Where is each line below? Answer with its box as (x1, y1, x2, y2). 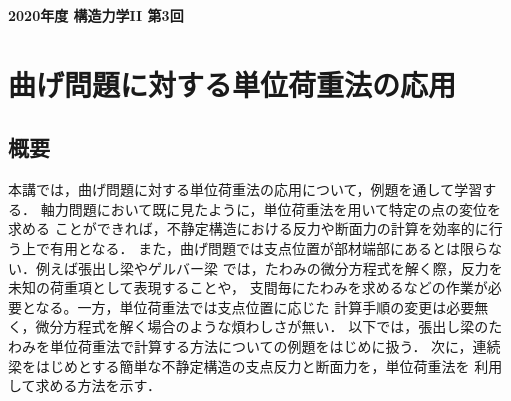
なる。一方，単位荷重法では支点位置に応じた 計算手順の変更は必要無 (35, 296, 489, 317)
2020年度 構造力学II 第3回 (8, 5, 184, 25)
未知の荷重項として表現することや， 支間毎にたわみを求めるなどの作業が (8, 277, 488, 298)
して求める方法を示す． (8, 375, 162, 396)
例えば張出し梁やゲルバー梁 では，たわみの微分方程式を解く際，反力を (35, 257, 503, 278)
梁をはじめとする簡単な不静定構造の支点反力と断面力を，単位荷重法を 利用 (8, 355, 503, 376)
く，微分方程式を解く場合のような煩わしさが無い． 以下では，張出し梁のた (8, 316, 503, 337)
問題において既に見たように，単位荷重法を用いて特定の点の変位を (68, 198, 502, 219)
